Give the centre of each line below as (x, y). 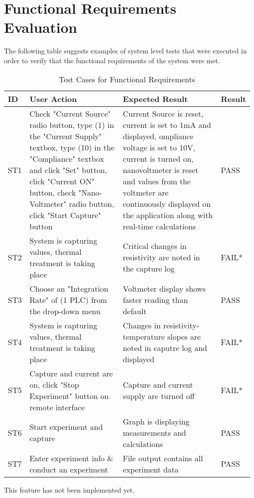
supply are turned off (159, 396)
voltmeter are (146, 192)
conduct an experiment (69, 469)
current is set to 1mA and (167, 124)
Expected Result (155, 99)
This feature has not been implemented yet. (69, 489)
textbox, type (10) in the (72, 147)
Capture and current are (71, 373)
